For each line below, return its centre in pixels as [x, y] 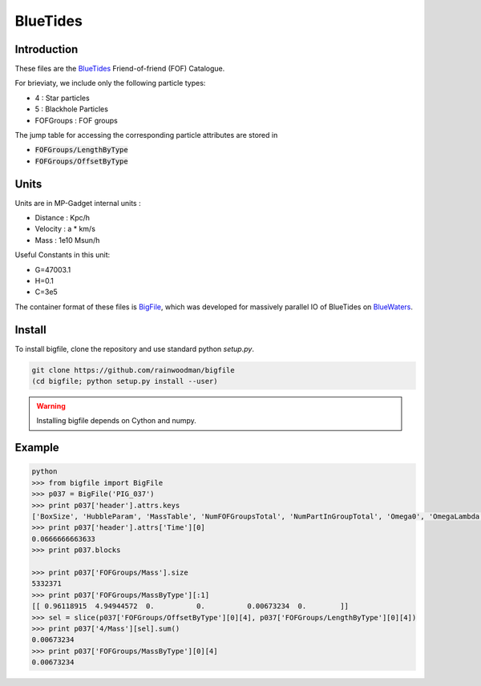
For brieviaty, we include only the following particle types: [110, 83]
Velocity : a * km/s [65, 229]
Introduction [46, 49]
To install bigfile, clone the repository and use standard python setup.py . [134, 349]
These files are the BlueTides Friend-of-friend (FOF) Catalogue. [120, 69]
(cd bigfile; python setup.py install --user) [125, 381]
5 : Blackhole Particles [71, 109]
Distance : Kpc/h [63, 218]
